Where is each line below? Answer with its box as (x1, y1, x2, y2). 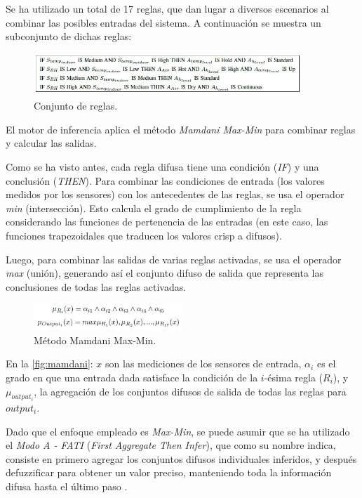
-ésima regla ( (264, 369, 323, 384)
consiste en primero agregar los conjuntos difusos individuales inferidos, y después (6, 451, 357, 466)
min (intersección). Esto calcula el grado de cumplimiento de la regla (6, 200, 302, 215)
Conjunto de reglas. (34, 98, 118, 113)
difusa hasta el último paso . (6, 478, 128, 493)
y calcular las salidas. (6, 136, 97, 150)
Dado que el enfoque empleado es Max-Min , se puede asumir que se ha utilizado (6, 424, 350, 438)
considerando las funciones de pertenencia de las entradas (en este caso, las (6, 214, 328, 229)
